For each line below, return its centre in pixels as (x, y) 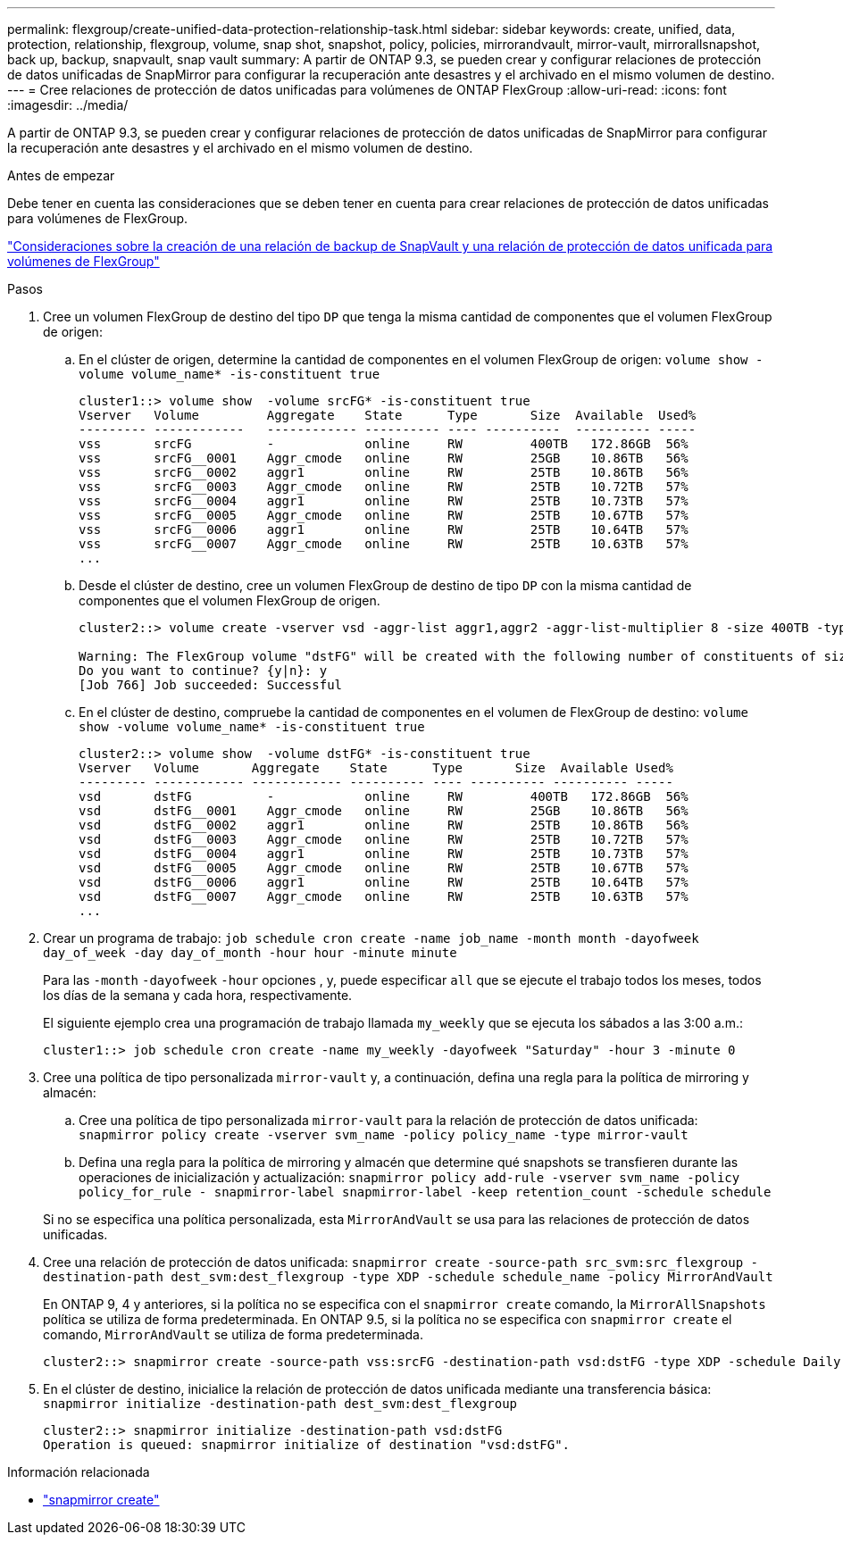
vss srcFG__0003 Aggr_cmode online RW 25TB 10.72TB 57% (384, 487)
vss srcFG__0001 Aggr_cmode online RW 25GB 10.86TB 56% (384, 458)
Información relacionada (79, 1472)
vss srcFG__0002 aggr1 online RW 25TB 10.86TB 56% (384, 472)
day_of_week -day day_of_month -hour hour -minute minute (250, 953)
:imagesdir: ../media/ (68, 105)
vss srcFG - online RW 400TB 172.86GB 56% (384, 444)
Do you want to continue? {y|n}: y (203, 671)
